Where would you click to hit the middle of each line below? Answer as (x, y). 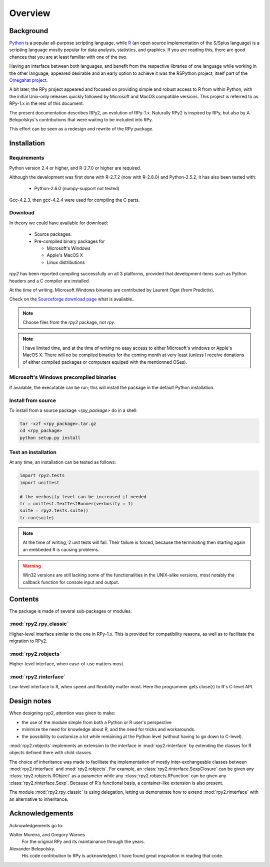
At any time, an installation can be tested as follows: (62, 462)
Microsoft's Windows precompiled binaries (63, 377)
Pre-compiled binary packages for (69, 241)
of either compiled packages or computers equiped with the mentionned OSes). (105, 362)
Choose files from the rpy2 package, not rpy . (69, 322)
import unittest (40, 482)
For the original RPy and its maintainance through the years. (83, 842)
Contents (24, 599)
